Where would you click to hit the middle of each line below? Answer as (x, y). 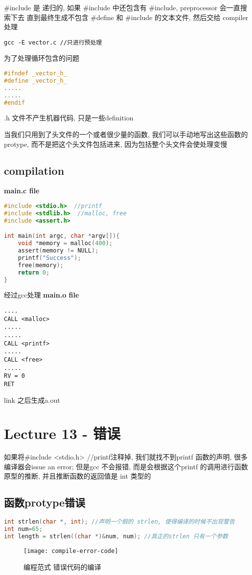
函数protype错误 (45, 502)
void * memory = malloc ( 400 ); (65, 243)
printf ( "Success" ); (49, 258)
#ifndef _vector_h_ (35, 74)
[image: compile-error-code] (71, 551)
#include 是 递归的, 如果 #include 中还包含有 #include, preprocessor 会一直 (122, 7)
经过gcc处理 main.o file (42, 295)
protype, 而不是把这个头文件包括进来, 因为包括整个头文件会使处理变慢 (116, 144)
